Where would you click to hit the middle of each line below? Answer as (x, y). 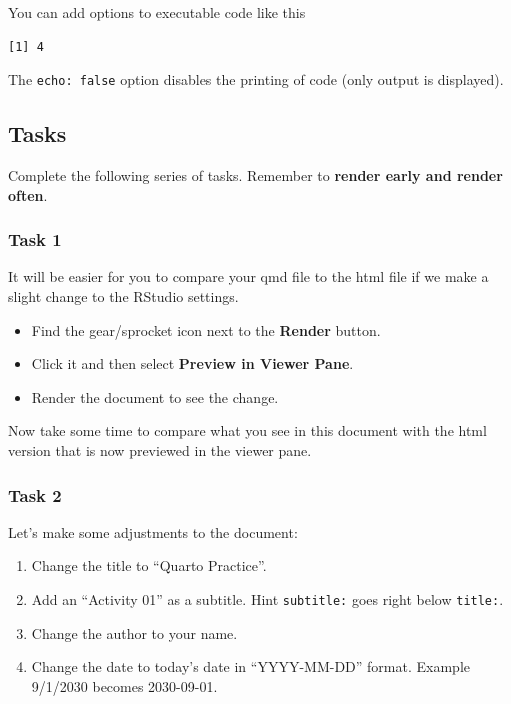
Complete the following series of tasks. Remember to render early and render (255, 175)
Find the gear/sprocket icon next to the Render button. (206, 329)
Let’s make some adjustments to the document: (153, 531)
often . (28, 194)
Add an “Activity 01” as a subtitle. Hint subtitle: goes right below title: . (267, 599)
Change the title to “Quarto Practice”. (149, 565)
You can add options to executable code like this (157, 12)
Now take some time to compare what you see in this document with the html (247, 430)
